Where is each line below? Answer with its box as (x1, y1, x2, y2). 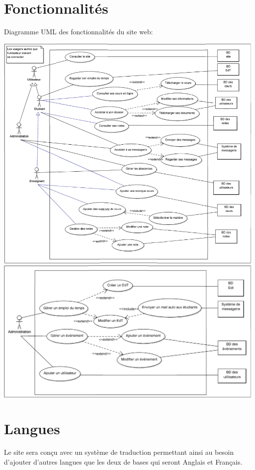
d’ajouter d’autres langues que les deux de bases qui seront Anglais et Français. (4, 456, 242, 467)
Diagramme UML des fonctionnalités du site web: (4, 26, 153, 37)
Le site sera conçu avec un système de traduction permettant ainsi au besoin (4, 447, 234, 457)
